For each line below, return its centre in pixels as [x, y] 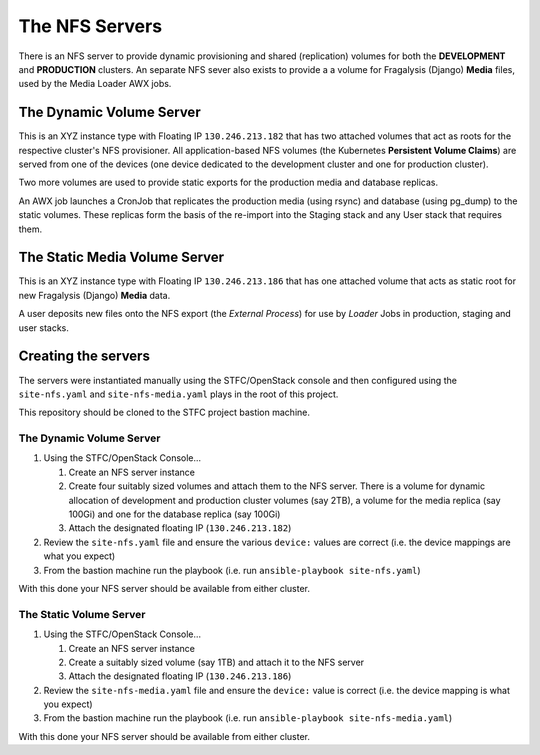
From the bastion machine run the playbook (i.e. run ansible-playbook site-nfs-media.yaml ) [248, 718]
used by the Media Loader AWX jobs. [95, 84]
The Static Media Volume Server [121, 257]
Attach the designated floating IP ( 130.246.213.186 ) [180, 676]
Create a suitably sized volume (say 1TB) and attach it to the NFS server [216, 662]
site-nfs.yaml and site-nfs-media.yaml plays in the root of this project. [178, 394]
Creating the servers [84, 356]
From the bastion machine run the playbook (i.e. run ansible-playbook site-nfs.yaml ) [232, 570]
